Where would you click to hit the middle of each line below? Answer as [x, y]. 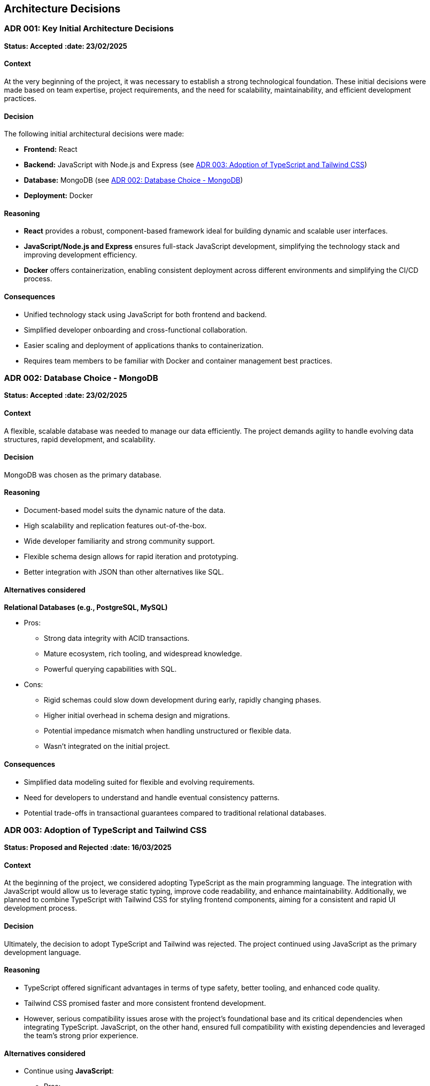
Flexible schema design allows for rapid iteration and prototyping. [131, 557]
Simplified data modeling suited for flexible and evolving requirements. [139, 782]
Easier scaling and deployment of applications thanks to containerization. [144, 345]
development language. [43, 952]
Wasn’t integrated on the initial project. [107, 746]
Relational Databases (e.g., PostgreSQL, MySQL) [86, 607]
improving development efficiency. [81, 255]
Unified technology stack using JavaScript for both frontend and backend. [145, 314]
